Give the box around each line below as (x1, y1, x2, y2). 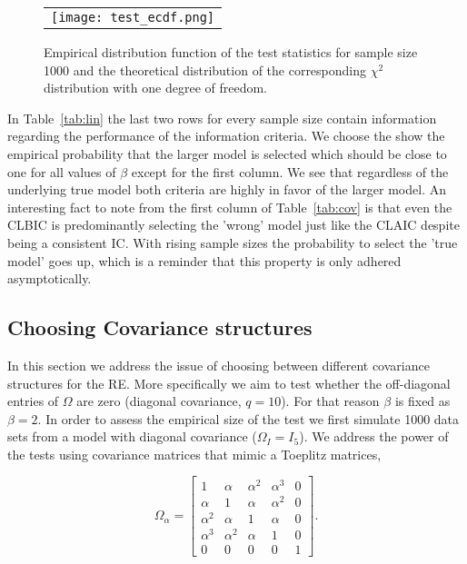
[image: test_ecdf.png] (51, 10, 215, 25)
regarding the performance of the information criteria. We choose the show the (7, 126, 445, 145)
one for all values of (7, 162, 116, 181)
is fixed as (394, 391, 451, 411)
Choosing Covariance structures (7, 313, 313, 341)
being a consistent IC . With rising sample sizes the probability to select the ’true (7, 233, 458, 252)
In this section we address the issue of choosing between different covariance (7, 355, 430, 374)
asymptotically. (7, 269, 92, 288)
